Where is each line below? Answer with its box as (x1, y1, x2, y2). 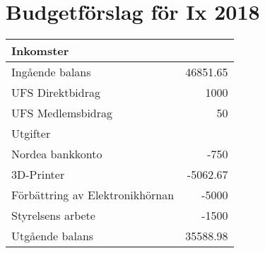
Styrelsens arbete (11, 207, 95, 224)
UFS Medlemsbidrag (11, 105, 113, 122)
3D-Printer (11, 166, 65, 183)
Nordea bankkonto (11, 146, 102, 163)
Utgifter (11, 125, 51, 142)
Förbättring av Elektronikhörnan (11, 187, 175, 204)
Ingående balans (11, 64, 91, 81)
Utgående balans (11, 228, 94, 245)
